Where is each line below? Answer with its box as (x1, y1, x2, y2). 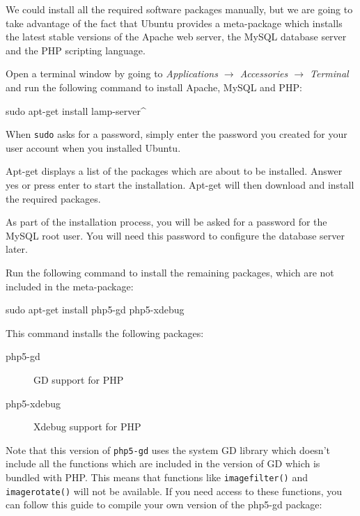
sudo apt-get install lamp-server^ (6, 103, 146, 118)
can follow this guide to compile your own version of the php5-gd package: (6, 497, 322, 512)
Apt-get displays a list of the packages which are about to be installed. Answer (6, 164, 343, 178)
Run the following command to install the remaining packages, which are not (6, 265, 334, 279)
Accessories (240, 66, 288, 81)
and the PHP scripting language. (6, 42, 146, 57)
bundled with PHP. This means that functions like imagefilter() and (6, 469, 308, 484)
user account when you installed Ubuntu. (6, 140, 181, 155)
